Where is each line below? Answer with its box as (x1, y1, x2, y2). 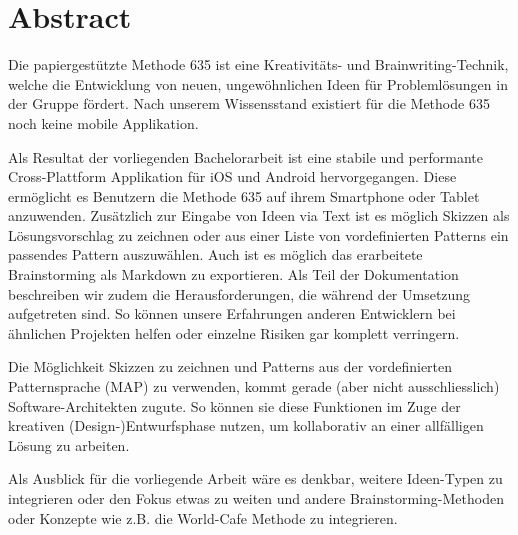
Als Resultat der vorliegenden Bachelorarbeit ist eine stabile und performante (8, 146, 483, 167)
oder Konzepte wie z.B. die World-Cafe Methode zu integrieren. (8, 507, 398, 528)
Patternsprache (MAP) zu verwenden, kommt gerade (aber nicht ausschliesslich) (8, 376, 500, 397)
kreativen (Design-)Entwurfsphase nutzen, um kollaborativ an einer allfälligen (8, 415, 484, 436)
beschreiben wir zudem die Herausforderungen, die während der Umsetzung (8, 283, 471, 304)
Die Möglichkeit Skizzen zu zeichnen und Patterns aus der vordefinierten (8, 356, 453, 377)
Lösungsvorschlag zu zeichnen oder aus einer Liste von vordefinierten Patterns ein (8, 224, 509, 245)
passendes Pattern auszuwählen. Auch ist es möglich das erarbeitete (8, 244, 423, 265)
